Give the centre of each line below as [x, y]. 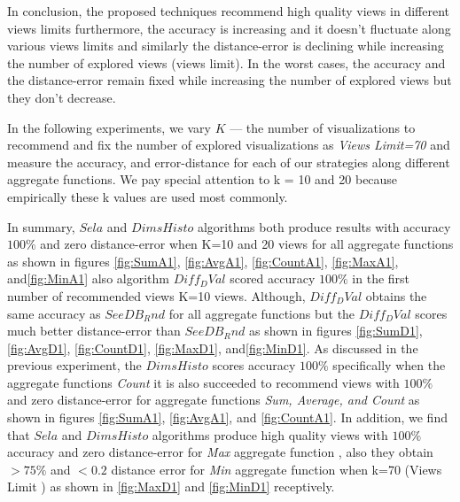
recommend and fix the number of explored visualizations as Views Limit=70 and [229, 145]
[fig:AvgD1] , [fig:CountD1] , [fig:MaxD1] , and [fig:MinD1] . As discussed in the [213, 348]
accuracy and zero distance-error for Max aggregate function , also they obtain [220, 452]
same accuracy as [54, 313]
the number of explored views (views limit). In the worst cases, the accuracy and [226, 62]
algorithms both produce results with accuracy [324, 226]
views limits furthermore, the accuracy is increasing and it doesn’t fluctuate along [229, 28]
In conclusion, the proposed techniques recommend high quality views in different [228, 11]
